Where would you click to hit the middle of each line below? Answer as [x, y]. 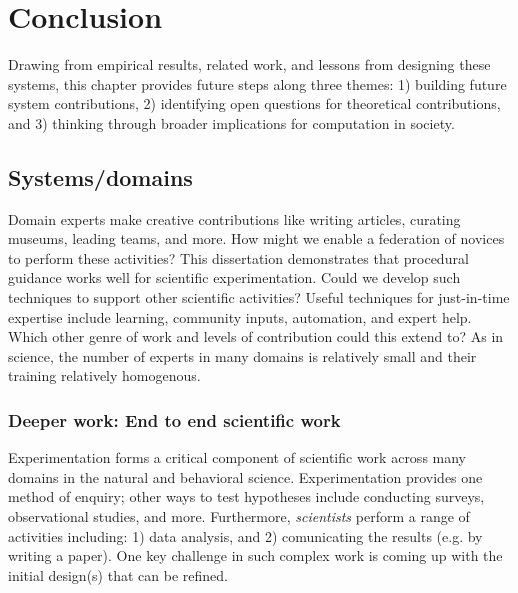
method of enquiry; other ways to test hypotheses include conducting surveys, [246, 496]
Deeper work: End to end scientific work [174, 419]
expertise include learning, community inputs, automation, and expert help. [240, 316]
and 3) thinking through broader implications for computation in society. [231, 122]
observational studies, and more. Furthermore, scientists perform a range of [239, 516]
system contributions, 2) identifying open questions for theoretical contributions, [254, 103]
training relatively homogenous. [104, 375]
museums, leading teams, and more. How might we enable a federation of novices [256, 238]
